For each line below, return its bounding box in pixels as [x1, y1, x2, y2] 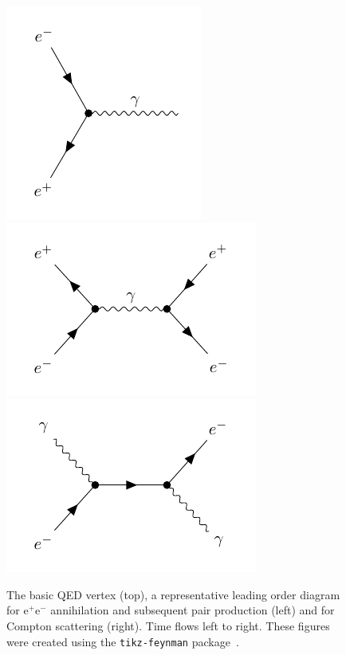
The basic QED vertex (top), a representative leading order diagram [6, 586, 340, 602]
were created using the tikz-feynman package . [6, 633, 239, 649]
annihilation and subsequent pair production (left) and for [50, 602, 335, 618]
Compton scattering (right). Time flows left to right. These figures [6, 617, 330, 633]
